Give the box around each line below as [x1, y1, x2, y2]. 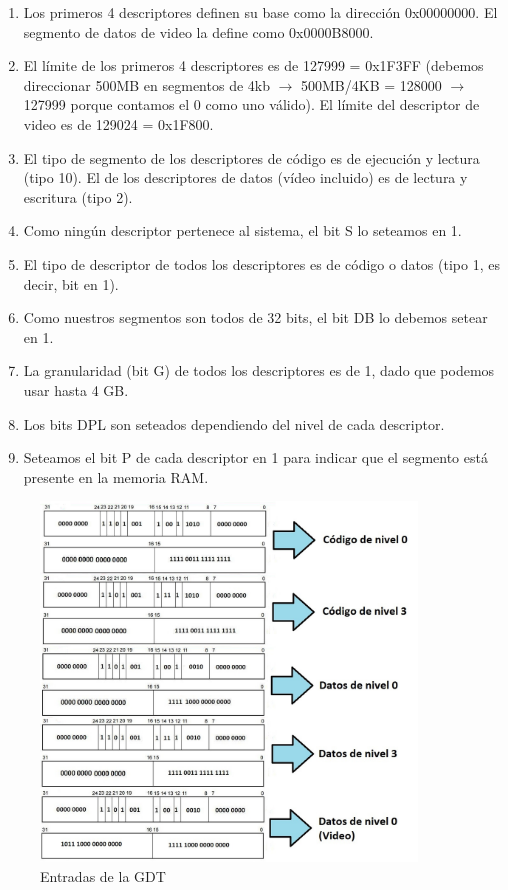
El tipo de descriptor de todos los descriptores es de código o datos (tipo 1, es [23, 253, 500, 274]
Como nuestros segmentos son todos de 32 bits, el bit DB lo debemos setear [23, 307, 488, 328]
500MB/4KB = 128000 [301, 74, 442, 95]
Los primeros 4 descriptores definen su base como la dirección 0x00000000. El [23, 2, 498, 22]
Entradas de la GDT [40, 865, 166, 886]
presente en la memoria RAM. [23, 466, 209, 487]
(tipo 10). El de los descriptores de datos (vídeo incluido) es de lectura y [23, 167, 468, 188]
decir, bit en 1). [23, 273, 119, 294]
